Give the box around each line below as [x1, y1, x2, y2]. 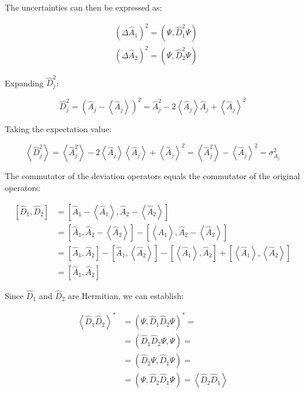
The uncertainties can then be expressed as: [5, 1, 162, 13]
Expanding [5, 76, 43, 89]
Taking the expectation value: [5, 123, 112, 135]
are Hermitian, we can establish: [68, 289, 184, 301]
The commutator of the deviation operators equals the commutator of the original [5, 170, 300, 182]
